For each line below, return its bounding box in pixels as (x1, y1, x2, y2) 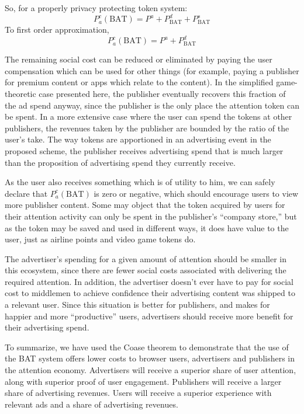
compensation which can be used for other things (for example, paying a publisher (5, 64, 299, 76)
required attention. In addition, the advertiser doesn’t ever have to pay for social (5, 275, 293, 287)
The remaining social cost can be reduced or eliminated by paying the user (5, 53, 272, 65)
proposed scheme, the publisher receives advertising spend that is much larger (5, 144, 284, 156)
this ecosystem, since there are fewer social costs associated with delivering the (5, 264, 286, 276)
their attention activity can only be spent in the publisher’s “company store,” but (5, 210, 297, 222)
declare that (5, 187, 48, 199)
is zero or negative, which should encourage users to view (94, 187, 299, 199)
